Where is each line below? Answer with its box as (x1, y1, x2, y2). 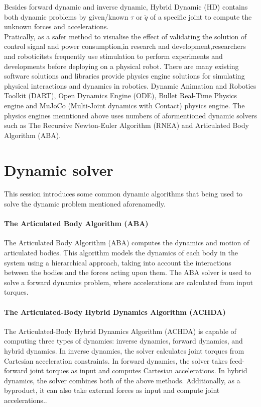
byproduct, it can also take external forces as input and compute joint (4, 385, 220, 395)
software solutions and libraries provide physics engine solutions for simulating (4, 71, 245, 81)
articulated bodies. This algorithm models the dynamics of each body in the (4, 247, 238, 258)
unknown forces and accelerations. (4, 21, 109, 32)
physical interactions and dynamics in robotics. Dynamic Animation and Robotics (4, 80, 256, 91)
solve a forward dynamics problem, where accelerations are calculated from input (4, 277, 253, 287)
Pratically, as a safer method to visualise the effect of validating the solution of (4, 31, 247, 41)
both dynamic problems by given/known (4, 11, 128, 22)
